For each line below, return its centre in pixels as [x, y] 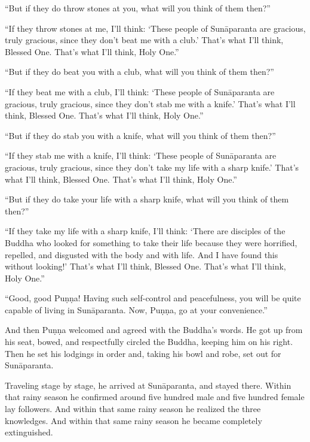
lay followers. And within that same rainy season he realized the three [133, 409]
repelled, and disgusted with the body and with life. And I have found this [142, 254]
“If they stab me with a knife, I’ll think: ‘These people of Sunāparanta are [141, 155]
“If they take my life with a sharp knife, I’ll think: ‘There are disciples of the [145, 231]
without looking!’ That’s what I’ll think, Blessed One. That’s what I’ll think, [145, 266]
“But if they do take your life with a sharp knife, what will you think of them [147, 199]
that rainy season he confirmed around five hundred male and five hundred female [155, 397]
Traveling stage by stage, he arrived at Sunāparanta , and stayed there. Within [148, 385]
